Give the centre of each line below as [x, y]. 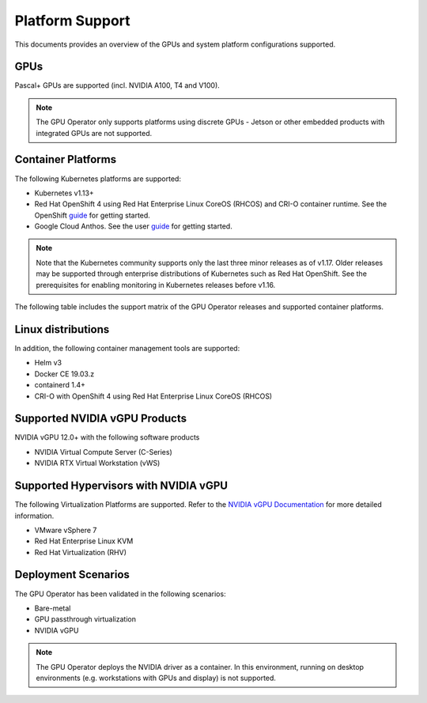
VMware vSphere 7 [66, 530]
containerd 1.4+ [60, 385]
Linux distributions [62, 329]
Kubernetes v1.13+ [64, 193]
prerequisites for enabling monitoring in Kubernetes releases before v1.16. [156, 285]
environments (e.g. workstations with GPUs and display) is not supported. [156, 678]
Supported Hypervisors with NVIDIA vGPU [121, 486]
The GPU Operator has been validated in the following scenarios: [120, 594]
